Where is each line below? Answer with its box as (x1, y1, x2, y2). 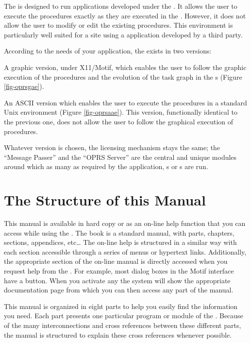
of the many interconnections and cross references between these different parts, (4, 320, 241, 330)
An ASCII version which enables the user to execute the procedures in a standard (4, 97, 247, 107)
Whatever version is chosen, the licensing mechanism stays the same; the (4, 142, 220, 153)
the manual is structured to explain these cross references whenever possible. (4, 329, 232, 340)
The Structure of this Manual (4, 190, 206, 210)
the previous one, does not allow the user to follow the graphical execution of (4, 116, 234, 126)
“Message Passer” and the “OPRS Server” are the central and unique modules (4, 152, 237, 162)
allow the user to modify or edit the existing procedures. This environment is (4, 20, 233, 30)
